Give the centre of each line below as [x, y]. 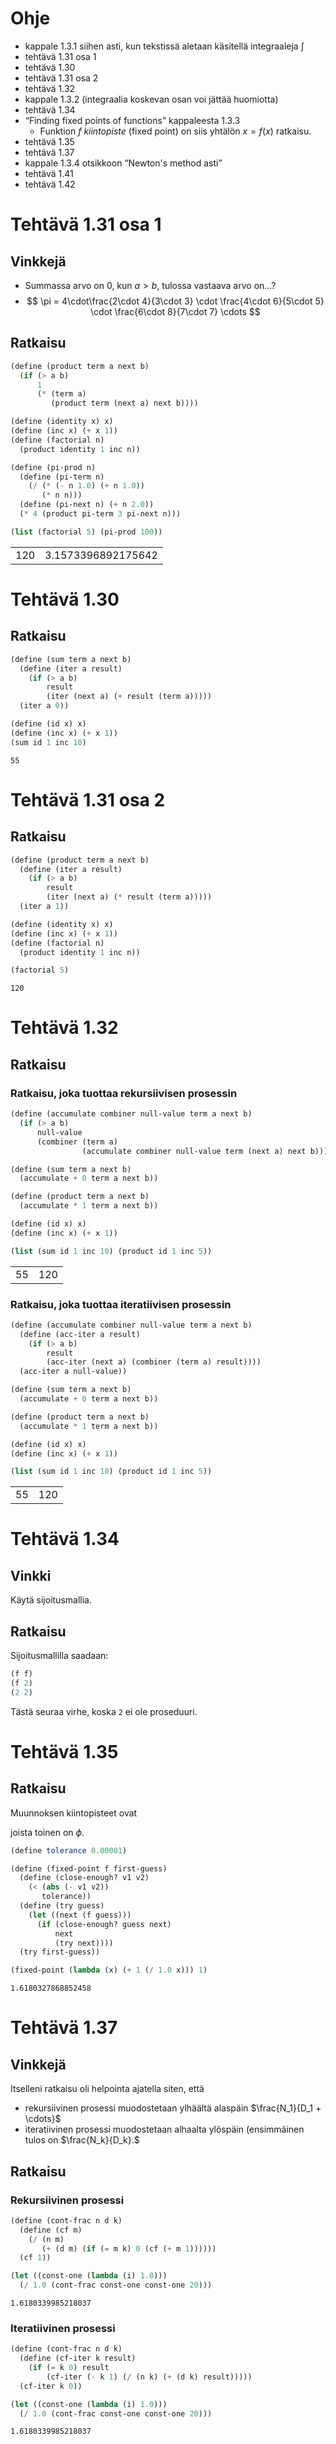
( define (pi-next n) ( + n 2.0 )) [87, 505]
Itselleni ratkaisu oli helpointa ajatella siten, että [107, 2089]
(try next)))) [84, 1943]
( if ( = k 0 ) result [69, 2368]
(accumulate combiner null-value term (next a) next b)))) [207, 1151]
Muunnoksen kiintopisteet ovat [74, 1813]
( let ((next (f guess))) [80, 1915]
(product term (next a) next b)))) [124, 403]
